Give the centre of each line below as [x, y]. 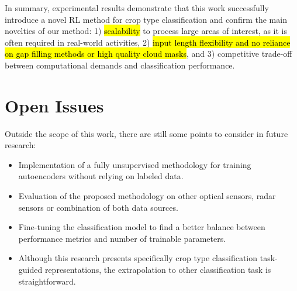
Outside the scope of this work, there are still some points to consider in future [146, 133]
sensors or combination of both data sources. [98, 207]
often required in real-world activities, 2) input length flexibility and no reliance [148, 42]
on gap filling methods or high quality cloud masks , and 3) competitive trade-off [148, 54]
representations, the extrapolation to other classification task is [158, 270]
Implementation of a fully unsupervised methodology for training [135, 164]
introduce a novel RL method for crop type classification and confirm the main [146, 19]
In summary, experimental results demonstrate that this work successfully [137, 8]
